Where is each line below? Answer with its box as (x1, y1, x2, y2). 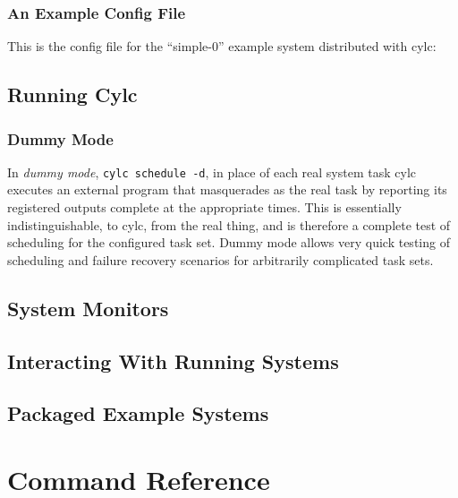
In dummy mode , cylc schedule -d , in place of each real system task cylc (7, 162, 416, 181)
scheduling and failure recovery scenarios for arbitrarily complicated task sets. (7, 250, 434, 269)
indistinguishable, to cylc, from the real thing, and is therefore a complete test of (7, 215, 451, 234)
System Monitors (7, 294, 169, 322)
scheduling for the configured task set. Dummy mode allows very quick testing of (7, 233, 450, 252)
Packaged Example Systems (7, 399, 269, 427)
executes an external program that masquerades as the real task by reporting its (7, 180, 447, 199)
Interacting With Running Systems (7, 347, 339, 374)
